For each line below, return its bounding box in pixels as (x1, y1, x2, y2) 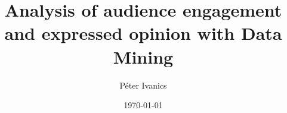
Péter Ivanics (119, 79, 167, 91)
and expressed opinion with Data (4, 21, 282, 45)
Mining (113, 44, 174, 68)
